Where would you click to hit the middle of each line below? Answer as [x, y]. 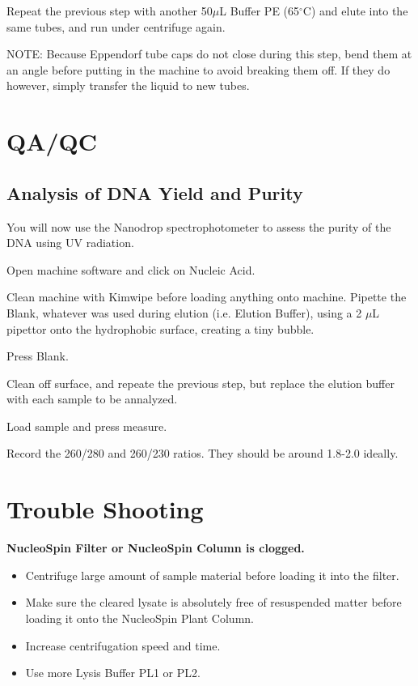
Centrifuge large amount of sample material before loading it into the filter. [212, 575]
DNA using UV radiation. [70, 243]
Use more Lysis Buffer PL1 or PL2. [113, 673]
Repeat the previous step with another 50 [110, 11]
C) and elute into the [355, 11]
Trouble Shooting [105, 509]
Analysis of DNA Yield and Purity [155, 192]
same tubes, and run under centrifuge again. [116, 26]
